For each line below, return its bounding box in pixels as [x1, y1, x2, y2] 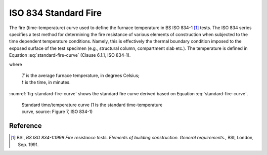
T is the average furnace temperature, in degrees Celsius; [21, 72, 139, 78]
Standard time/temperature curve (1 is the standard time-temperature [21, 102, 163, 108]
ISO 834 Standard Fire [9, 7, 102, 18]
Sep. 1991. [18, 141, 39, 148]
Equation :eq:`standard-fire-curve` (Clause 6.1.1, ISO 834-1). [9, 52, 131, 58]
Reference [9, 121, 42, 130]
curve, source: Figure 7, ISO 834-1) [21, 109, 93, 115]
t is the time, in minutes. [21, 79, 71, 85]
